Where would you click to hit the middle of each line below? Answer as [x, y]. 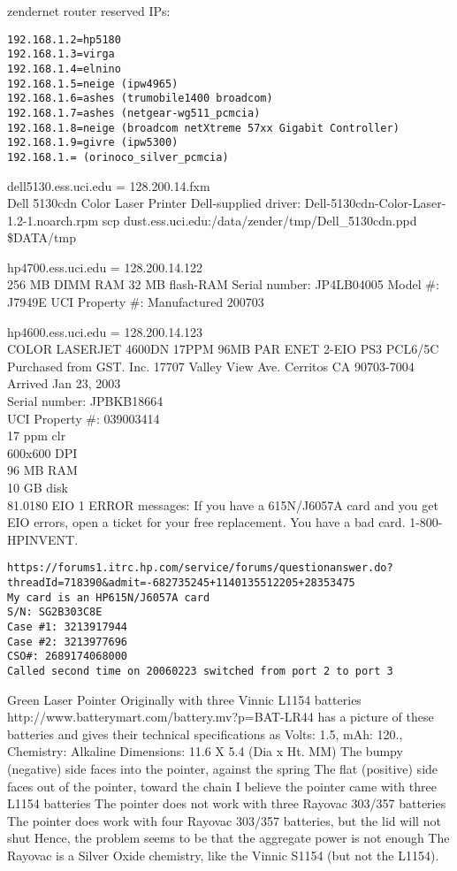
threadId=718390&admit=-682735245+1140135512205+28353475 [181, 583]
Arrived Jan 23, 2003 [64, 383]
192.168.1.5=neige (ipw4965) [93, 84]
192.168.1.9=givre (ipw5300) [93, 143]
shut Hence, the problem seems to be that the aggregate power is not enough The [228, 838]
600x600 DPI [42, 452]
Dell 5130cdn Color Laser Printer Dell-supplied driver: [154, 203]
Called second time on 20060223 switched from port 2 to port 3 [200, 671]
